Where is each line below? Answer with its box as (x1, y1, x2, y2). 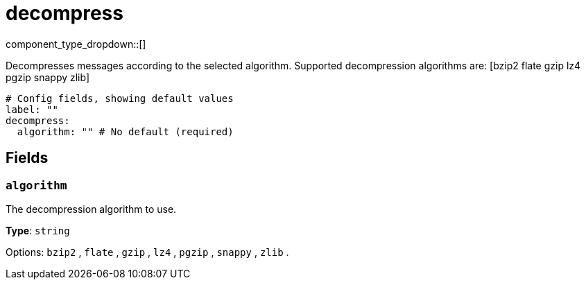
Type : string (6, 224, 70, 236)
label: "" (6, 103, 58, 115)
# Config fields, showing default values (6, 92, 234, 104)
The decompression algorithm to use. (6, 202, 177, 215)
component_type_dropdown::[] (6, 37, 146, 50)
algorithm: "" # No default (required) (17, 126, 234, 137)
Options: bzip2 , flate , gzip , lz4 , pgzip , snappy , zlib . (6, 245, 289, 258)
